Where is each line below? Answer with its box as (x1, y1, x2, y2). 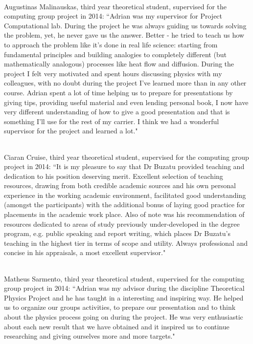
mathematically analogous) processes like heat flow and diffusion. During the (4, 59, 234, 69)
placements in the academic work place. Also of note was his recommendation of (4, 209, 245, 219)
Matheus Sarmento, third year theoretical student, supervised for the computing (4, 273, 245, 283)
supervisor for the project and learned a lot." (4, 126, 138, 136)
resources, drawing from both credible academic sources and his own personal (4, 180, 236, 191)
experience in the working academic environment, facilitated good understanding (4, 190, 246, 200)
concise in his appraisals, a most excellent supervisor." (4, 247, 166, 258)
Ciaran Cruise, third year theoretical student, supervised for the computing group (4, 151, 249, 162)
